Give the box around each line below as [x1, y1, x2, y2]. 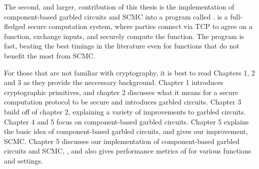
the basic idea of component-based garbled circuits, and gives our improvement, [4, 126, 248, 136]
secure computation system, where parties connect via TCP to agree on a [27, 21, 252, 31]
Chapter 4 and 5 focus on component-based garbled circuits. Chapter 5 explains [4, 116, 249, 126]
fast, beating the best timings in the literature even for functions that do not [4, 40, 239, 51]
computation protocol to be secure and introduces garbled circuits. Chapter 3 [4, 96, 241, 107]
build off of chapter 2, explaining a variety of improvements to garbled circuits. [4, 106, 246, 116]
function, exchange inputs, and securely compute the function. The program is [4, 30, 244, 41]
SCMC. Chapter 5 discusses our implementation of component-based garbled [4, 135, 239, 146]
